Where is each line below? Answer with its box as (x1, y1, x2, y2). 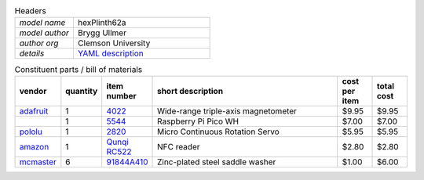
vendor (19, 85, 47, 96)
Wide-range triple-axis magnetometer (157, 106, 298, 117)
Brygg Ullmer (77, 27, 127, 38)
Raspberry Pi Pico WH (157, 116, 239, 127)
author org (19, 38, 59, 49)
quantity (65, 85, 98, 96)
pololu (19, 126, 42, 137)
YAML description (77, 48, 144, 59)
